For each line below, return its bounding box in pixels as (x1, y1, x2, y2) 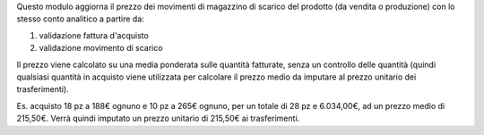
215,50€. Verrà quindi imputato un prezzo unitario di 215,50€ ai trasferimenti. (16, 113, 300, 124)
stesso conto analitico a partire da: (16, 13, 145, 24)
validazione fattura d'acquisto (39, 30, 150, 40)
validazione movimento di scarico (39, 43, 163, 54)
